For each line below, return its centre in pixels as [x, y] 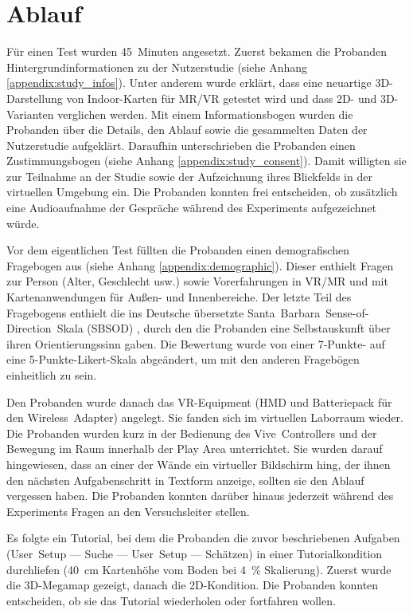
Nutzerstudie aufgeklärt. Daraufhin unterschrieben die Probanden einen [181, 145]
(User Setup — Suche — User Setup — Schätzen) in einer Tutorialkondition [195, 553]
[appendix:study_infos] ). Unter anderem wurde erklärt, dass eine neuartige [189, 83]
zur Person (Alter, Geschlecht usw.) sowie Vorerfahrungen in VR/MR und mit [197, 281]
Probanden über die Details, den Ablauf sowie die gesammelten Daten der [187, 130]
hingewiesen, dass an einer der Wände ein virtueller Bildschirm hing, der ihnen [199, 464]
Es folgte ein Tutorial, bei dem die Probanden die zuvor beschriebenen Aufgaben [203, 538]
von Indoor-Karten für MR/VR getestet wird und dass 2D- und [222, 98]
